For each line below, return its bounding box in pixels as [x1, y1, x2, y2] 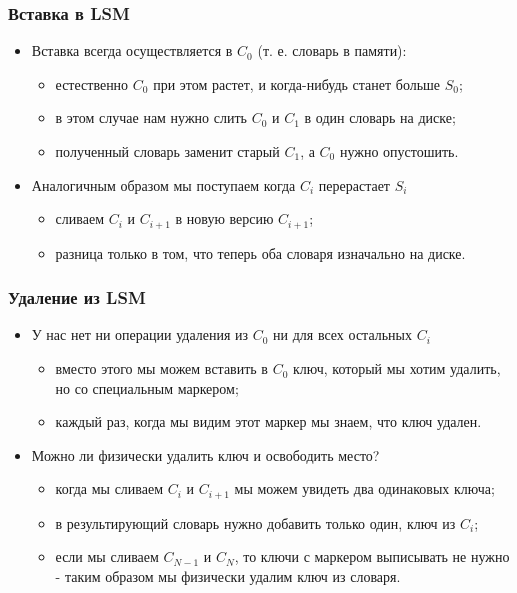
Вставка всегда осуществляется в [31, 40, 233, 61]
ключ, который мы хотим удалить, [293, 358, 501, 379]
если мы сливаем [55, 546, 159, 567]
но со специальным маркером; [55, 377, 239, 398]
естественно [55, 73, 129, 94]
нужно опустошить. [339, 141, 459, 161]
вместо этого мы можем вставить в [55, 358, 268, 379]
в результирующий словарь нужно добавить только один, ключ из [55, 512, 456, 533]
